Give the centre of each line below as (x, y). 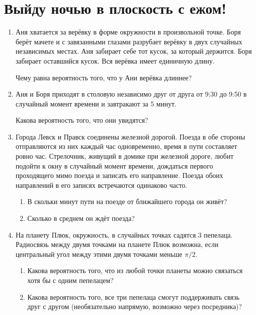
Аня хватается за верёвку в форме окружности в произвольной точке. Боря (128, 32)
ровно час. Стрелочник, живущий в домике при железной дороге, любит (125, 156)
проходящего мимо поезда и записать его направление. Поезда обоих (119, 175)
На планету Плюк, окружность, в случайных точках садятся (106, 234)
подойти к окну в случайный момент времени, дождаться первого (114, 165)
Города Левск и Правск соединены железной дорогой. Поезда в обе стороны (130, 136)
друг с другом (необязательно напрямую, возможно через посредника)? (135, 306)
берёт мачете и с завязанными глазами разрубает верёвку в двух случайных (129, 41)
